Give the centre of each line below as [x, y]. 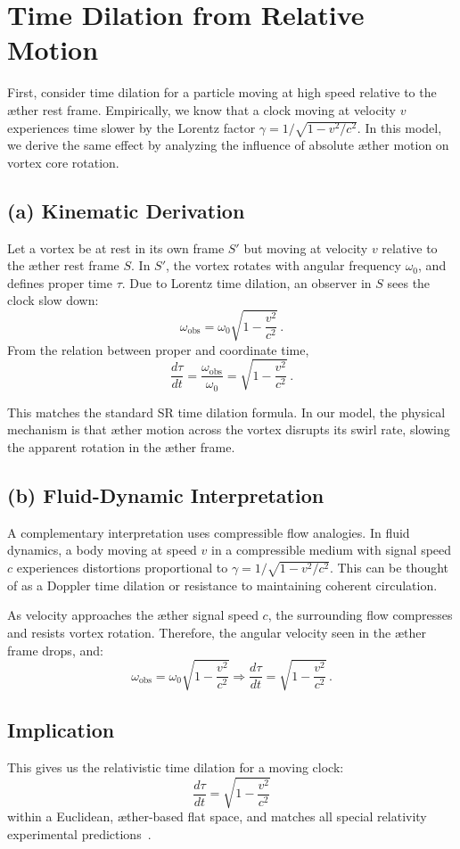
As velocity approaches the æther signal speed [133, 615]
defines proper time [60, 282]
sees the [409, 282]
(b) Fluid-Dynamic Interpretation [166, 495]
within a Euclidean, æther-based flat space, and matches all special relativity [217, 816]
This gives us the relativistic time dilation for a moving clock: [176, 767]
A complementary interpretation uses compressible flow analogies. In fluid [209, 532]
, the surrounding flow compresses [360, 615]
